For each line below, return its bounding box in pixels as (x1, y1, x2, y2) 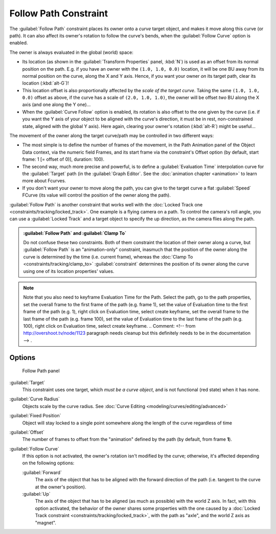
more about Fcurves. (22, 178, 66, 184)
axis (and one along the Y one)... (22, 101, 91, 108)
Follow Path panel (22, 368, 60, 374)
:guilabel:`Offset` (9, 429, 45, 435)
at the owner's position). (35, 484, 86, 490)
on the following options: (22, 460, 75, 466)
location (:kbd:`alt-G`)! (22, 80, 69, 87)
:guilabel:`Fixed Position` (9, 413, 61, 419)
